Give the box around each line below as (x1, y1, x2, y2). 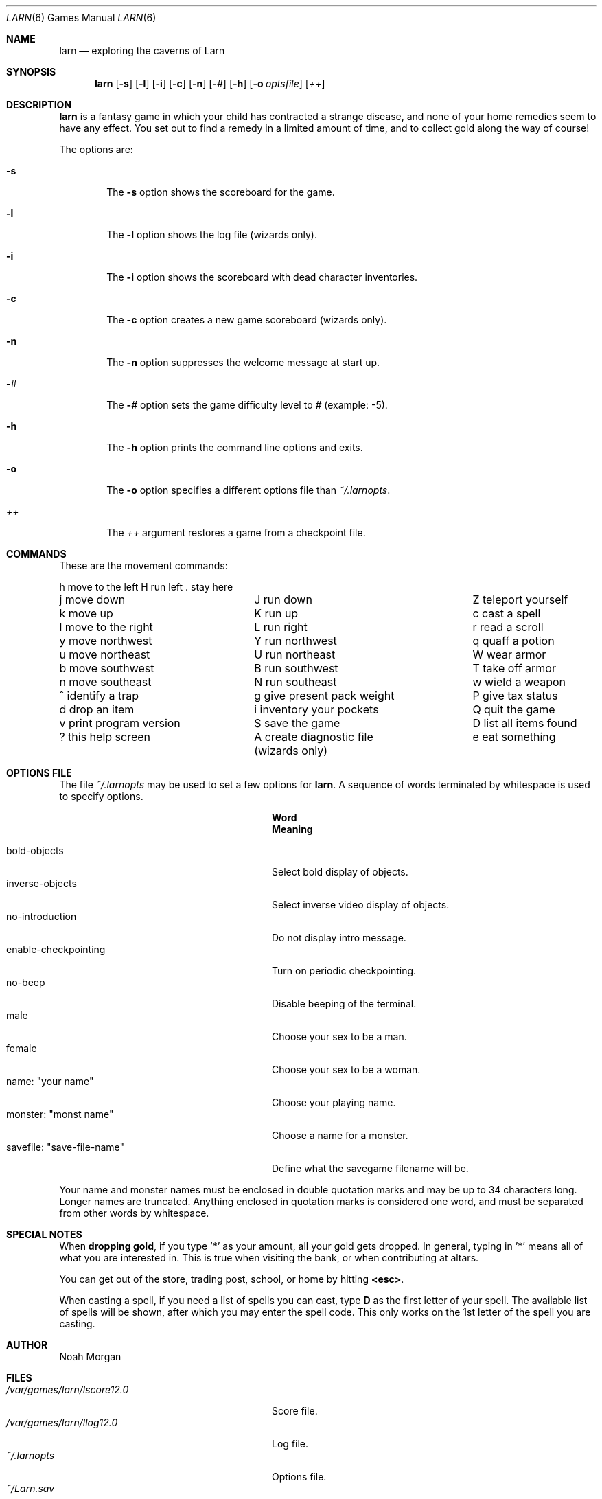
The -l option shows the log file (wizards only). (106, 229, 317, 240)
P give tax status (472, 689, 558, 702)
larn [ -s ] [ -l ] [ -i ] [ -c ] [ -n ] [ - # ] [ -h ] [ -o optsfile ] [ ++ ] (95, 78, 325, 89)
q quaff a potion (472, 634, 555, 648)
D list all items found (472, 716, 577, 730)
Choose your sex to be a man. (272, 1031, 407, 1042)
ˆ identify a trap (59, 689, 139, 702)
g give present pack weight (254, 689, 395, 702)
